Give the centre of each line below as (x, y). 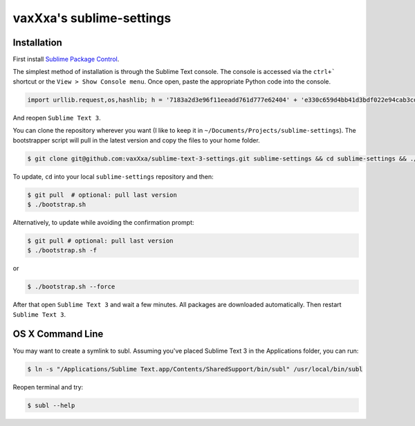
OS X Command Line (58, 334)
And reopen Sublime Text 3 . (57, 118)
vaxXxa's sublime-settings (92, 18)
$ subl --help (51, 405)
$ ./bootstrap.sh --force (71, 287)
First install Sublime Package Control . (66, 59)
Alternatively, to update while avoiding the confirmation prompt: (103, 222)
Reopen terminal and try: (48, 387)
